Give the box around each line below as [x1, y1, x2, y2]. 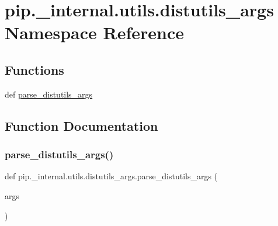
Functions [5, 60, 64, 78]
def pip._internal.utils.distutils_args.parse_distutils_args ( [5, 170, 218, 182]
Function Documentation [5, 116, 158, 134]
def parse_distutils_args [5, 88, 93, 100]
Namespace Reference [5, 20, 184, 44]
